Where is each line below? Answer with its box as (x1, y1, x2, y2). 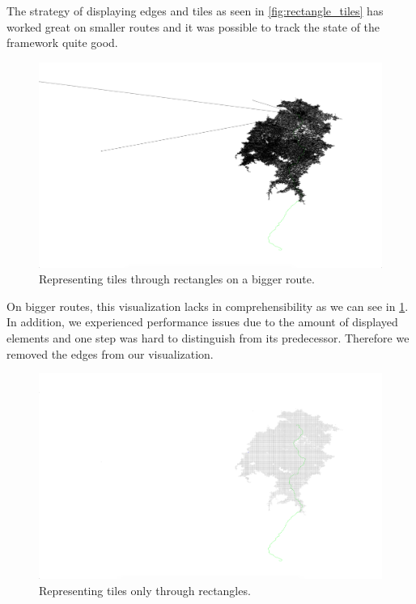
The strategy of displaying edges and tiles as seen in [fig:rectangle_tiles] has (6, 2, 384, 19)
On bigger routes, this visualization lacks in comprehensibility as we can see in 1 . (6, 297, 409, 314)
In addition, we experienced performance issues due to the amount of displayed (6, 313, 398, 330)
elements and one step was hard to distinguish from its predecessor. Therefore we (6, 329, 410, 346)
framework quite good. (6, 34, 118, 51)
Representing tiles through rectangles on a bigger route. (39, 270, 315, 287)
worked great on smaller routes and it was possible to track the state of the (6, 18, 380, 35)
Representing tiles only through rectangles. (39, 581, 251, 598)
